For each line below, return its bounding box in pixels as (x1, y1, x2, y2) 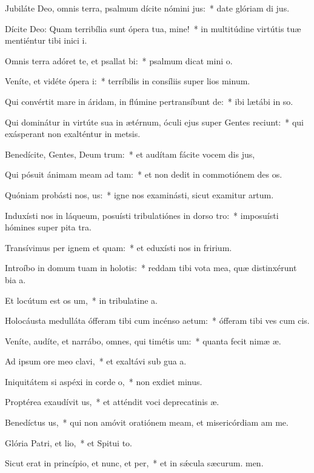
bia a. (5, 273, 26, 286)
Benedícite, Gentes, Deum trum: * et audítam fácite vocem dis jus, (5, 147, 255, 160)
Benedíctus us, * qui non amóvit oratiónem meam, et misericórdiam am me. (5, 416, 289, 429)
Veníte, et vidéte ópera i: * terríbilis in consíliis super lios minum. (5, 75, 250, 87)
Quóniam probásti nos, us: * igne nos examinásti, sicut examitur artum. (5, 188, 274, 201)
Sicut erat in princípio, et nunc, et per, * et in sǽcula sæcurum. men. (5, 457, 264, 469)
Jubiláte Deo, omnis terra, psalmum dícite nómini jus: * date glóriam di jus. (5, 2, 290, 14)
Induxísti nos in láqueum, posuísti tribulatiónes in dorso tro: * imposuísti (5, 209, 279, 221)
